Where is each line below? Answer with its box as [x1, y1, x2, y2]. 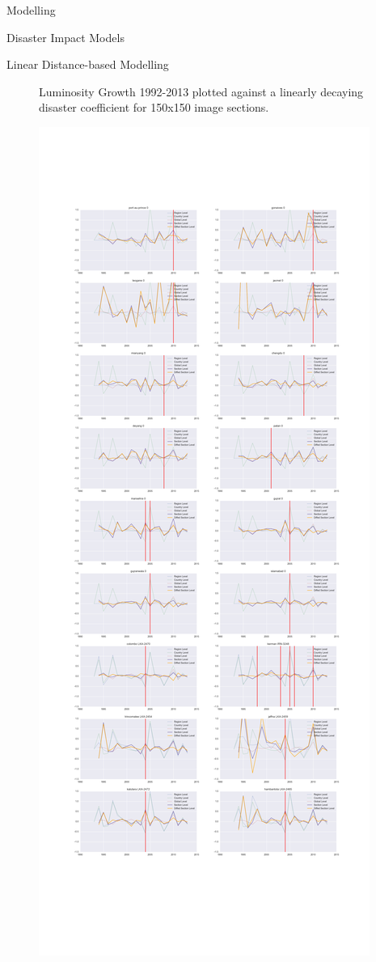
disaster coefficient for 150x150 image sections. [39, 99, 269, 116]
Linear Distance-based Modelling [6, 56, 169, 73]
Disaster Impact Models [6, 28, 125, 45]
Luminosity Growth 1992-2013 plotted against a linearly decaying [39, 83, 364, 100]
